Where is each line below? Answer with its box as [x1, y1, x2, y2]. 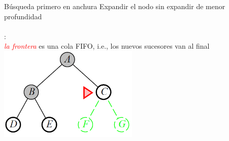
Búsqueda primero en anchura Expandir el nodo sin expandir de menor [4, 1, 225, 11]
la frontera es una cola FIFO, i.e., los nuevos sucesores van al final [4, 41, 210, 51]
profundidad [4, 11, 42, 21]
